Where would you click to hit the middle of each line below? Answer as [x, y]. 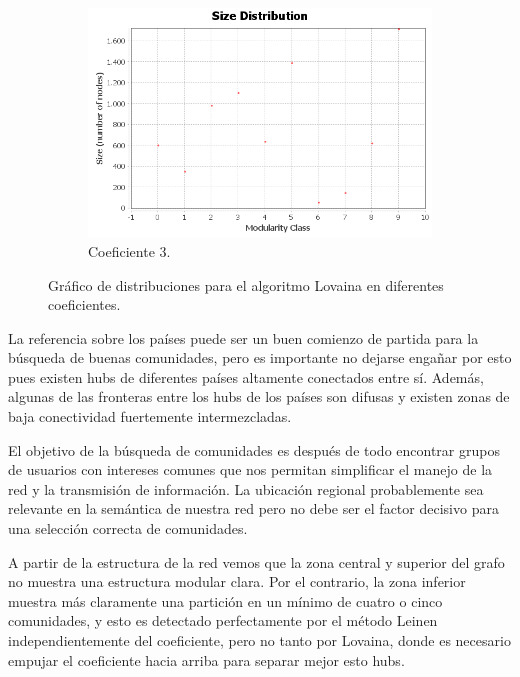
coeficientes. [84, 304]
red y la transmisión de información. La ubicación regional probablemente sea [246, 488]
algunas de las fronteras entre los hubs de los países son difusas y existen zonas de [259, 396]
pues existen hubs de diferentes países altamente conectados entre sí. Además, [246, 376]
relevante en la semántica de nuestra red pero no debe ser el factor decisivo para [253, 508]
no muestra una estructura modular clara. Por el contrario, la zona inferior [237, 581]
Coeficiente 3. [129, 250]
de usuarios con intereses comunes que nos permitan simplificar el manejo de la [250, 469]
